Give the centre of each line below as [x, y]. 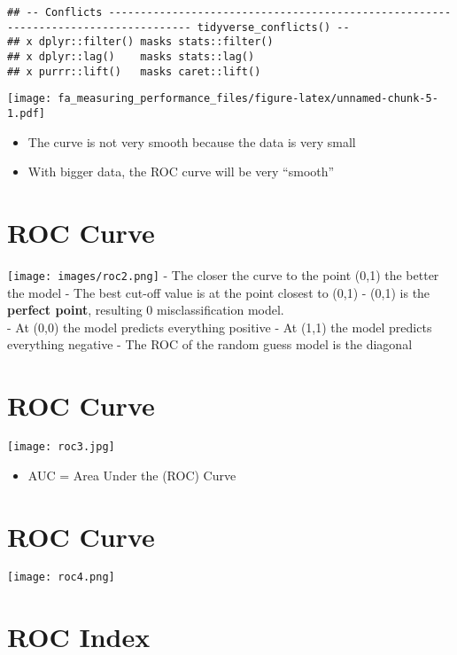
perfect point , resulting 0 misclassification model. [146, 310]
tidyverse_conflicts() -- [273, 27]
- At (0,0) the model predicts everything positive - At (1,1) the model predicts [220, 327]
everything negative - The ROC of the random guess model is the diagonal [210, 344]
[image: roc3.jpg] [61, 447]
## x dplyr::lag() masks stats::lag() [131, 56]
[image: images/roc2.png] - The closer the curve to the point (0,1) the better [223, 274]
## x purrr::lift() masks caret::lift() [134, 71]
